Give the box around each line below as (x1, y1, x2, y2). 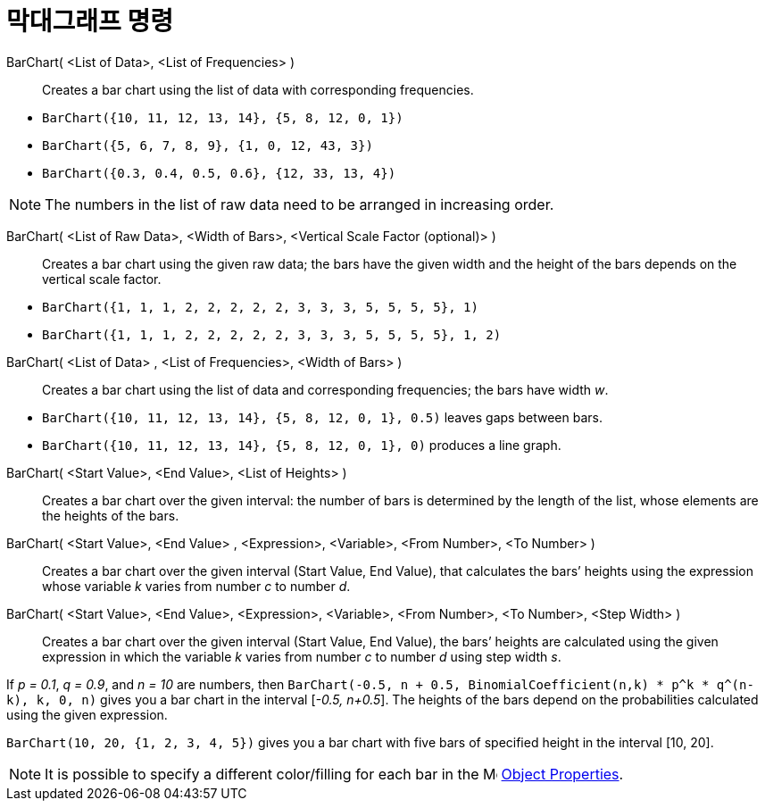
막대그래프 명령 (6, 6, 173, 37)
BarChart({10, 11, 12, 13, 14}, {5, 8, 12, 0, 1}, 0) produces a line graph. (42, 437, 561, 453)
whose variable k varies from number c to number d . (42, 578, 351, 594)
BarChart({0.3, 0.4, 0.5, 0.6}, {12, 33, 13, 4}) (42, 165, 396, 180)
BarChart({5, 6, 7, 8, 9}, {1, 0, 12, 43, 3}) (42, 137, 373, 153)
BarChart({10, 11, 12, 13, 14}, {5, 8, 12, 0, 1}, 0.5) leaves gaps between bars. (42, 409, 603, 425)
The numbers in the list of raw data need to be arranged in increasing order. (45, 195, 554, 213)
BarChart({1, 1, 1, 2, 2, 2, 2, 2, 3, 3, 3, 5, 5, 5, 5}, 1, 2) (42, 327, 502, 342)
